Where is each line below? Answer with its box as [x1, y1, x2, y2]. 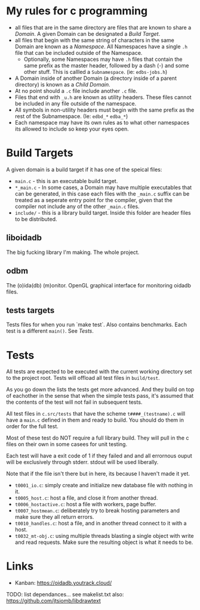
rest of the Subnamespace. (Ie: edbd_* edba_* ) [14, 112, 128, 120]
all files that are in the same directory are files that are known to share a [14, 24, 192, 31]
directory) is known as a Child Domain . [14, 80, 110, 88]
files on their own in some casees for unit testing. [6, 441, 127, 448]
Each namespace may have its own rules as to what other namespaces [14, 119, 190, 126]
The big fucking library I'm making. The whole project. [6, 249, 140, 256]
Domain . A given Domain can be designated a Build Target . [14, 30, 161, 37]
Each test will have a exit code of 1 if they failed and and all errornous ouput [6, 452, 192, 460]
